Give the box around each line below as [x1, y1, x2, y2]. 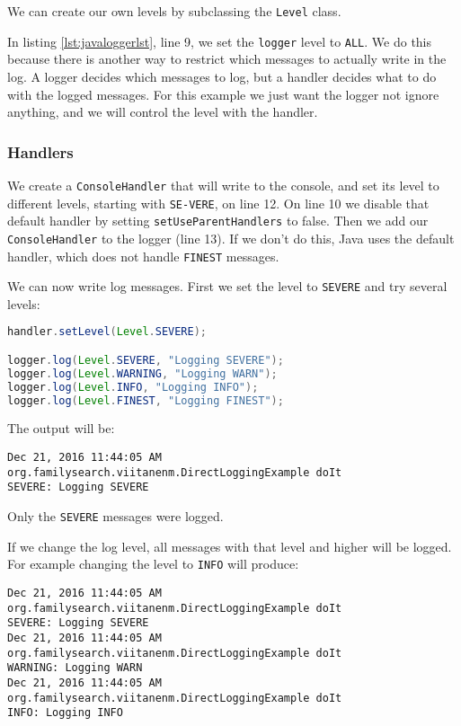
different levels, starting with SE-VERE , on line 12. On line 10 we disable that [7, 193, 430, 212]
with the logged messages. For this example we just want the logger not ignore [7, 84, 439, 103]
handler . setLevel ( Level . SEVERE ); [7, 325, 207, 339]
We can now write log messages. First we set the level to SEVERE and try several [7, 277, 448, 296]
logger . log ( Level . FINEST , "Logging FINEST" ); [7, 394, 284, 407]
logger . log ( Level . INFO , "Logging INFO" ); [7, 380, 259, 394]
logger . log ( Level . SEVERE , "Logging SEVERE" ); [7, 353, 284, 367]
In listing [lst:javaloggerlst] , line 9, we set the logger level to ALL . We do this [7, 31, 432, 50]
